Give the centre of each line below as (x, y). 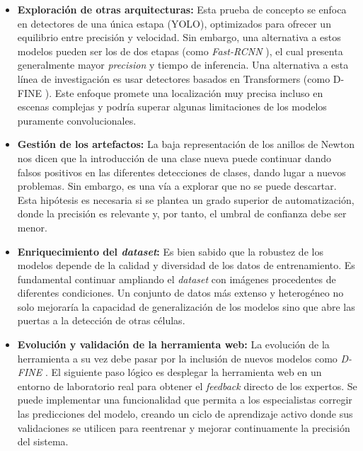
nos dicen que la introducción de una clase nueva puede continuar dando (174, 158)
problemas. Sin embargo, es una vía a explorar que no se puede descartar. (177, 186)
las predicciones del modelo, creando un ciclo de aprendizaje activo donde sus (185, 414)
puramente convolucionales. (77, 120)
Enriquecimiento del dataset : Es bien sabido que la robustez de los (170, 251)
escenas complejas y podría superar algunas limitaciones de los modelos (172, 107)
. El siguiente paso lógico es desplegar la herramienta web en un (183, 372)
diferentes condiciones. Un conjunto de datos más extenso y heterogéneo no (180, 293)
